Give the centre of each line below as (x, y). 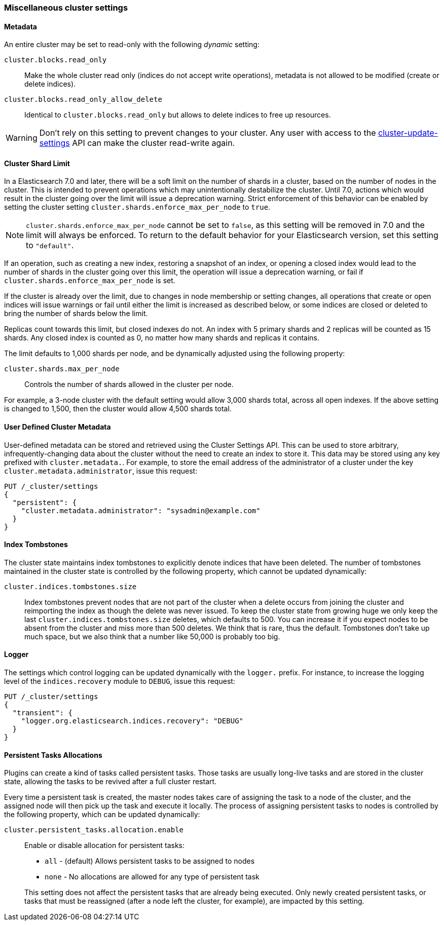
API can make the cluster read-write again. (154, 143)
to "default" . (50, 245)
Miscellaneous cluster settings (66, 8)
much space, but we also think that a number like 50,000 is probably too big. (152, 636)
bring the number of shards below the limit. (76, 314)
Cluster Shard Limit (37, 163)
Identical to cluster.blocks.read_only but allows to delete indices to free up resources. (178, 115)
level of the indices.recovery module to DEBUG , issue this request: (120, 681)
